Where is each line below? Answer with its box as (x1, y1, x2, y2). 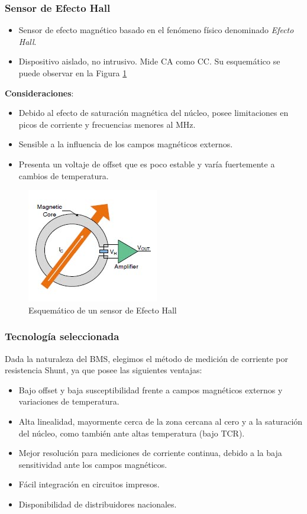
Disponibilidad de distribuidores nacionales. (18, 497, 177, 510)
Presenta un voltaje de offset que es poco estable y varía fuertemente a (18, 157, 275, 170)
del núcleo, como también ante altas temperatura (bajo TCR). (18, 426, 245, 439)
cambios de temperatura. (18, 169, 109, 182)
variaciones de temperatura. (18, 395, 119, 408)
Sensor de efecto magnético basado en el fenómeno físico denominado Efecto (18, 24, 294, 36)
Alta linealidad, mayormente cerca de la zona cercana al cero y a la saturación (18, 415, 303, 427)
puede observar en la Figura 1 (18, 67, 127, 79)
